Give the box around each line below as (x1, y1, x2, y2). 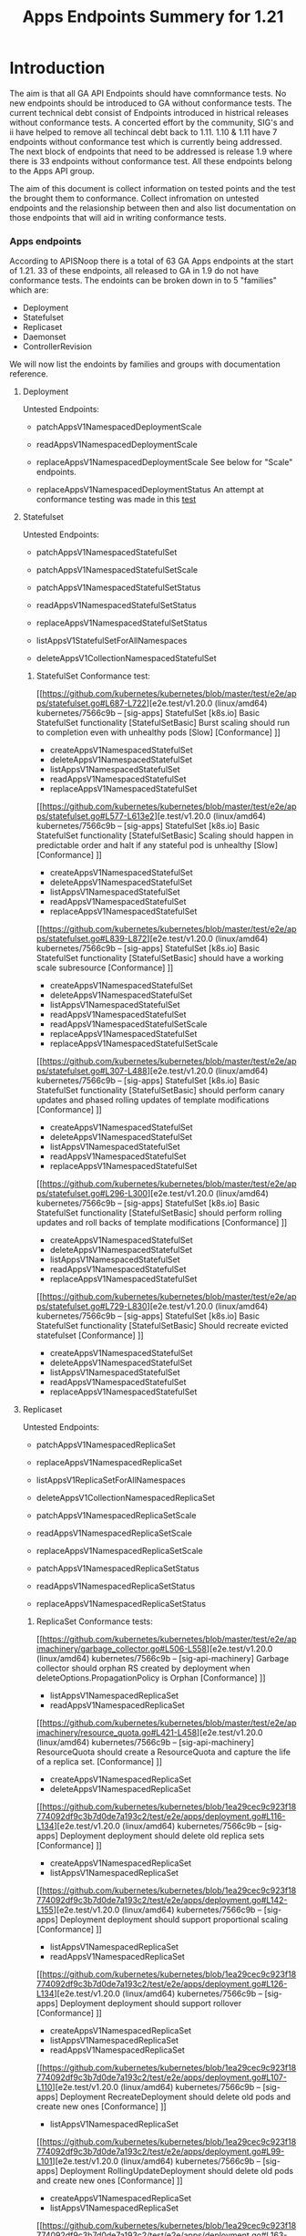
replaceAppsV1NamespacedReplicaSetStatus (36, 1599, 207, 1610)
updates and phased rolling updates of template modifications (36, 1094, 270, 1105)
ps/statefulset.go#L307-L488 (36, 1065, 148, 1077)
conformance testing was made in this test (36, 494, 197, 505)
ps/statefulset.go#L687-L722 (36, 698, 148, 709)
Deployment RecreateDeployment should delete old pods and (60, 2091, 291, 2103)
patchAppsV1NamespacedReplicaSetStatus (36, 1563, 200, 1574)
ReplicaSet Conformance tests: (36, 1616, 153, 1627)
